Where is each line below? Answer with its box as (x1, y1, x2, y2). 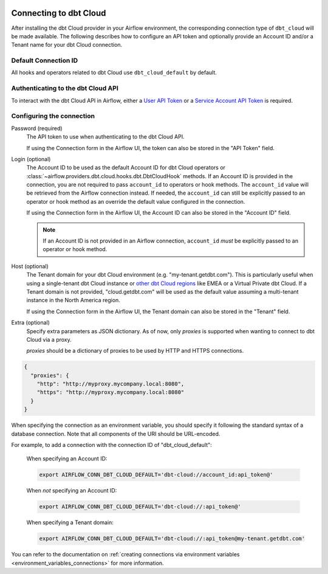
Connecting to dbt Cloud (11, 8, 106, 18)
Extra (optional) (11, 319, 50, 327)
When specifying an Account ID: (26, 455, 108, 462)
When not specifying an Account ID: (26, 487, 117, 494)
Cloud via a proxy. (26, 336, 72, 343)
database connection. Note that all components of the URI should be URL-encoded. (11, 430, 220, 437)
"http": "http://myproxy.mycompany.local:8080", (36, 381, 185, 387)
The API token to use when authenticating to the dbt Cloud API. (26, 133, 185, 140)
